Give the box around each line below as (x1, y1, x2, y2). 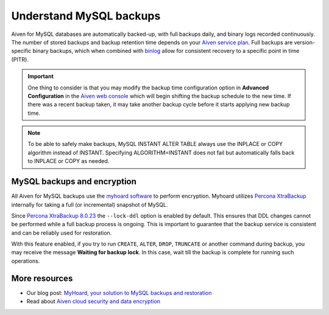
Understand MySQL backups (11, 9, 161, 22)
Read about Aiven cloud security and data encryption (26, 298, 161, 305)
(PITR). (11, 55, 29, 63)
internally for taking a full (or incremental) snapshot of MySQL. (11, 201, 168, 208)
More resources (11, 273, 73, 283)
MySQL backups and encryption (11, 176, 137, 187)
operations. (11, 257, 40, 265)
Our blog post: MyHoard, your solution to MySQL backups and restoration (26, 289, 212, 296)
